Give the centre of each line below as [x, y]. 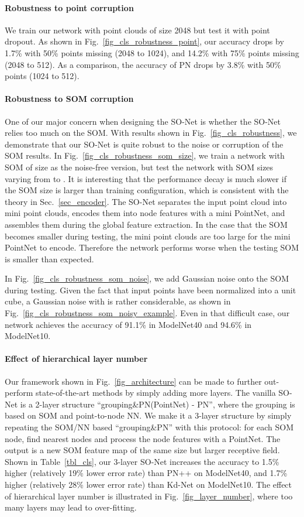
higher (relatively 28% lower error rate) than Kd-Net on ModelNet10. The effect [148, 484]
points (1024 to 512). [42, 76]
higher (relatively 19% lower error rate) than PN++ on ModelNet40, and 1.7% [146, 473]
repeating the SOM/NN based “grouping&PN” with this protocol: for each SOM [149, 427]
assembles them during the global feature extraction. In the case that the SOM [146, 224]
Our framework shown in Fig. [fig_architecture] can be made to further [133, 381]
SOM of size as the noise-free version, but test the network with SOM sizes [139, 167]
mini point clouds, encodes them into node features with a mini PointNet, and [145, 213]
